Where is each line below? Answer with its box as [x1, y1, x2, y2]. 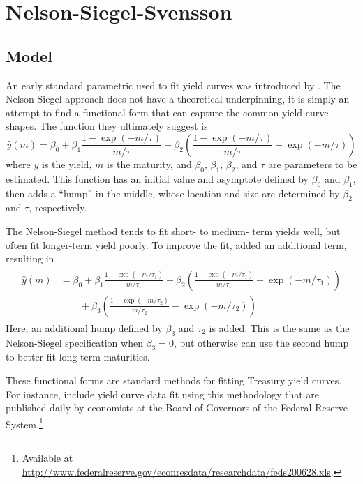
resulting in [6, 251, 54, 266]
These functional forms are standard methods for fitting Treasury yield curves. [6, 373, 342, 387]
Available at [22, 451, 73, 465]
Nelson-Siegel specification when [6, 335, 143, 349]
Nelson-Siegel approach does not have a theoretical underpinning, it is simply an [6, 91, 350, 106]
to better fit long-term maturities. [6, 349, 150, 364]
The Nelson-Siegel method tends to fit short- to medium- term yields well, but [6, 223, 341, 238]
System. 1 [6, 414, 43, 431]
